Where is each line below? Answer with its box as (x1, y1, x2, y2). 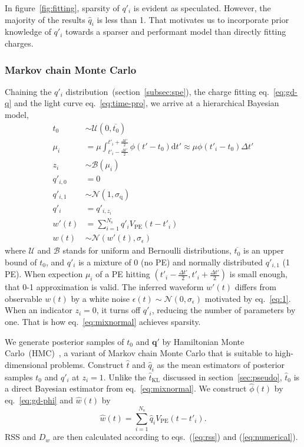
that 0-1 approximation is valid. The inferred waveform (5, 281, 204, 293)
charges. (5, 37, 34, 49)
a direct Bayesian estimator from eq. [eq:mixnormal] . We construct (5, 382, 247, 395)
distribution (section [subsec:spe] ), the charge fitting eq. (65, 85, 269, 97)
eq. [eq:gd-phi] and (5, 394, 73, 406)
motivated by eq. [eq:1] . (204, 292, 291, 304)
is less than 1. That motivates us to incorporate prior (97, 13, 289, 25)
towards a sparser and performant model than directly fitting (65, 25, 286, 38)
